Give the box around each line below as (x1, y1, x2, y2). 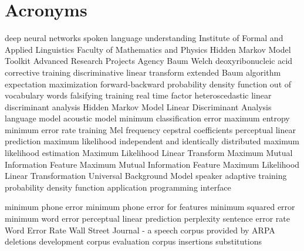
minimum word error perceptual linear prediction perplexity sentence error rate (5, 212, 290, 225)
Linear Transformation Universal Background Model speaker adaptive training (5, 169, 287, 182)
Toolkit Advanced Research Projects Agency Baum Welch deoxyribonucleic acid (5, 55, 293, 67)
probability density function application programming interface (5, 181, 231, 193)
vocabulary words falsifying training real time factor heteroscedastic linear (5, 89, 272, 101)
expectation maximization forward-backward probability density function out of (5, 77, 292, 90)
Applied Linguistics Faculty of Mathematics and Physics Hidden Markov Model (5, 43, 291, 55)
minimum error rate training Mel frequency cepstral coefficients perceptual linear (5, 123, 296, 135)
